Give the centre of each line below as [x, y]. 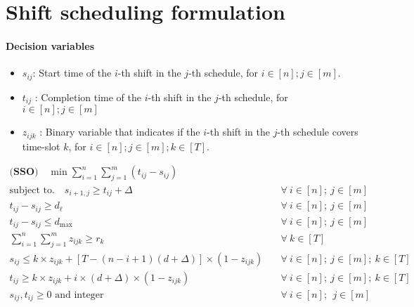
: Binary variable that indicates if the [120, 132]
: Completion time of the [88, 97]
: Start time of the [72, 73]
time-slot [41, 146]
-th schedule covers [318, 132]
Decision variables [50, 45]
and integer [79, 295]
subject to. [32, 190]
